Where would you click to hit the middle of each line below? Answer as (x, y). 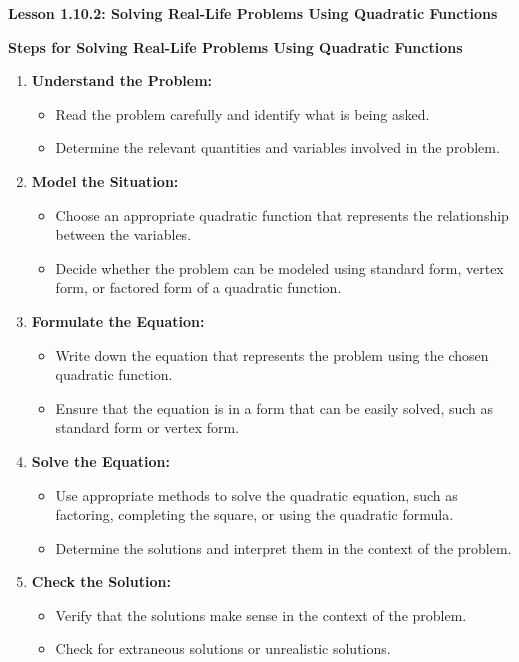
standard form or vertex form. (147, 427)
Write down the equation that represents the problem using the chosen (272, 354)
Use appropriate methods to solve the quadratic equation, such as (256, 494)
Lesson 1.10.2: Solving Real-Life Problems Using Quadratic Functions (253, 13)
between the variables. (123, 234)
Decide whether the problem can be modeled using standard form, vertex (279, 267)
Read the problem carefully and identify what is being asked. (242, 113)
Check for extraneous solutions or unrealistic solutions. (223, 648)
